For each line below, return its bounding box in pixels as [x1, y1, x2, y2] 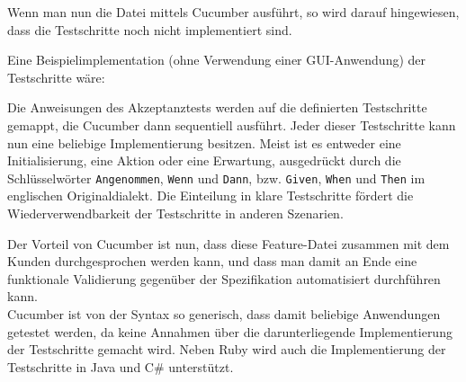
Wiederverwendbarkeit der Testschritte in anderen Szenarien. [7, 204, 344, 222]
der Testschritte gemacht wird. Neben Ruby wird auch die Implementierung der [7, 340, 446, 359]
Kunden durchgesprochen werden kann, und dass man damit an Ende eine [7, 252, 417, 271]
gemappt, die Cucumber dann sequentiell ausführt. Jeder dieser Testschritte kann [7, 115, 456, 134]
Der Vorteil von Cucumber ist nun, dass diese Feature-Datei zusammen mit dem [7, 234, 450, 253]
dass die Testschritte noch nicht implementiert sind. [7, 20, 292, 39]
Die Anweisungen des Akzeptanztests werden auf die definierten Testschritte [7, 98, 427, 117]
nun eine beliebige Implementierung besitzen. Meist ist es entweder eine [7, 133, 401, 152]
